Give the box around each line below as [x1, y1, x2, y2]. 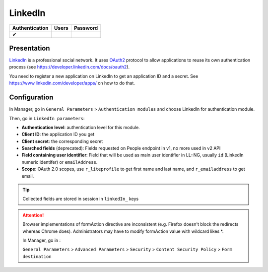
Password [73, 24, 98, 31]
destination [22, 254, 52, 259]
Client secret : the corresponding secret [21, 138, 103, 144]
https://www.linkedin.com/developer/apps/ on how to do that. [9, 80, 135, 86]
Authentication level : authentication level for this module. [21, 124, 140, 130]
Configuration [9, 93, 54, 102]
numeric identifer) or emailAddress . [21, 159, 98, 165]
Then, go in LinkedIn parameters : [9, 115, 85, 121]
